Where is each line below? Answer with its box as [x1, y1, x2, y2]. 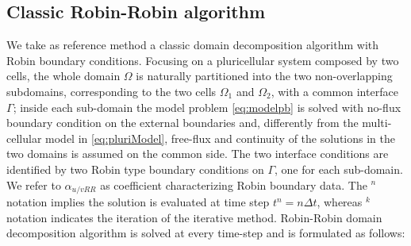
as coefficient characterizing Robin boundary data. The [100, 176, 367, 193]
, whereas [317, 194, 363, 209]
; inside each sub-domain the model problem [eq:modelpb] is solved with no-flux [13, 98, 401, 115]
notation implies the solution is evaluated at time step [6, 194, 270, 209]
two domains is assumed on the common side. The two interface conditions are [6, 145, 389, 162]
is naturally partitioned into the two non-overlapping [136, 67, 393, 84]
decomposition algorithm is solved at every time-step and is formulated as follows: [6, 225, 405, 241]
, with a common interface [271, 83, 398, 99]
